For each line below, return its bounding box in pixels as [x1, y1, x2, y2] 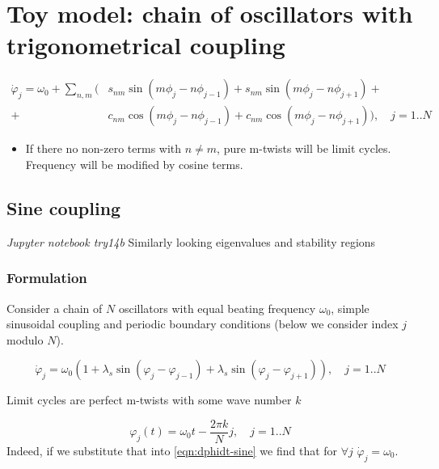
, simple [331, 299, 369, 316]
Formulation [6, 268, 87, 288]
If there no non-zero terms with [25, 140, 182, 157]
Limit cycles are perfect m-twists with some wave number [6, 391, 292, 408]
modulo [6, 331, 44, 348]
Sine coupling [6, 195, 121, 220]
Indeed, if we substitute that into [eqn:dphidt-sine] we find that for [6, 442, 338, 459]
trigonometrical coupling [6, 28, 285, 61]
